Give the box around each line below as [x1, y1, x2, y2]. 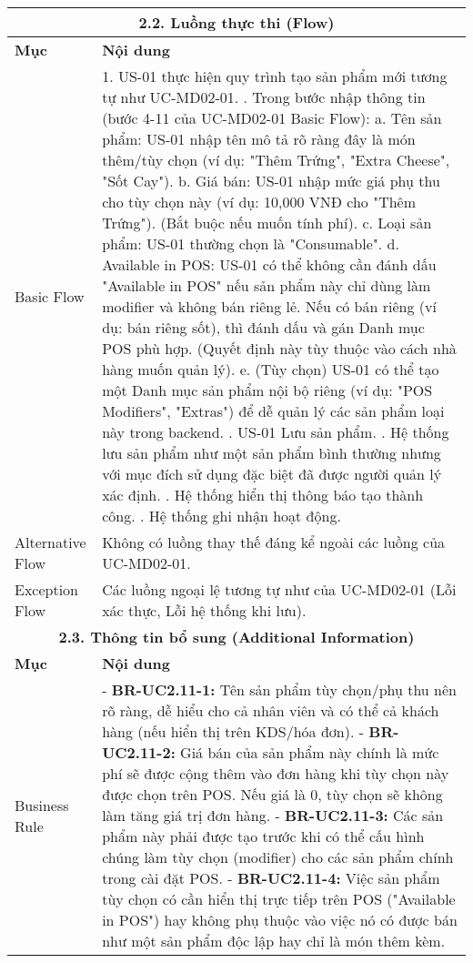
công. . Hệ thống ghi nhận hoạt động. [102, 505, 341, 526]
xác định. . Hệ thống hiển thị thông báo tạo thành [102, 484, 424, 505]
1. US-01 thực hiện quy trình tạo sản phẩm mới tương [102, 66, 448, 86]
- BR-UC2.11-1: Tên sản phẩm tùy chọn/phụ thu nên [102, 679, 457, 700]
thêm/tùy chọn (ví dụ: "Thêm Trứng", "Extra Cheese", [102, 149, 450, 170]
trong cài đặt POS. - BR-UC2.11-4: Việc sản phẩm [102, 867, 440, 888]
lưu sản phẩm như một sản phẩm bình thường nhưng [102, 442, 441, 463]
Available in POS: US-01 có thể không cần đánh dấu [102, 254, 437, 275]
